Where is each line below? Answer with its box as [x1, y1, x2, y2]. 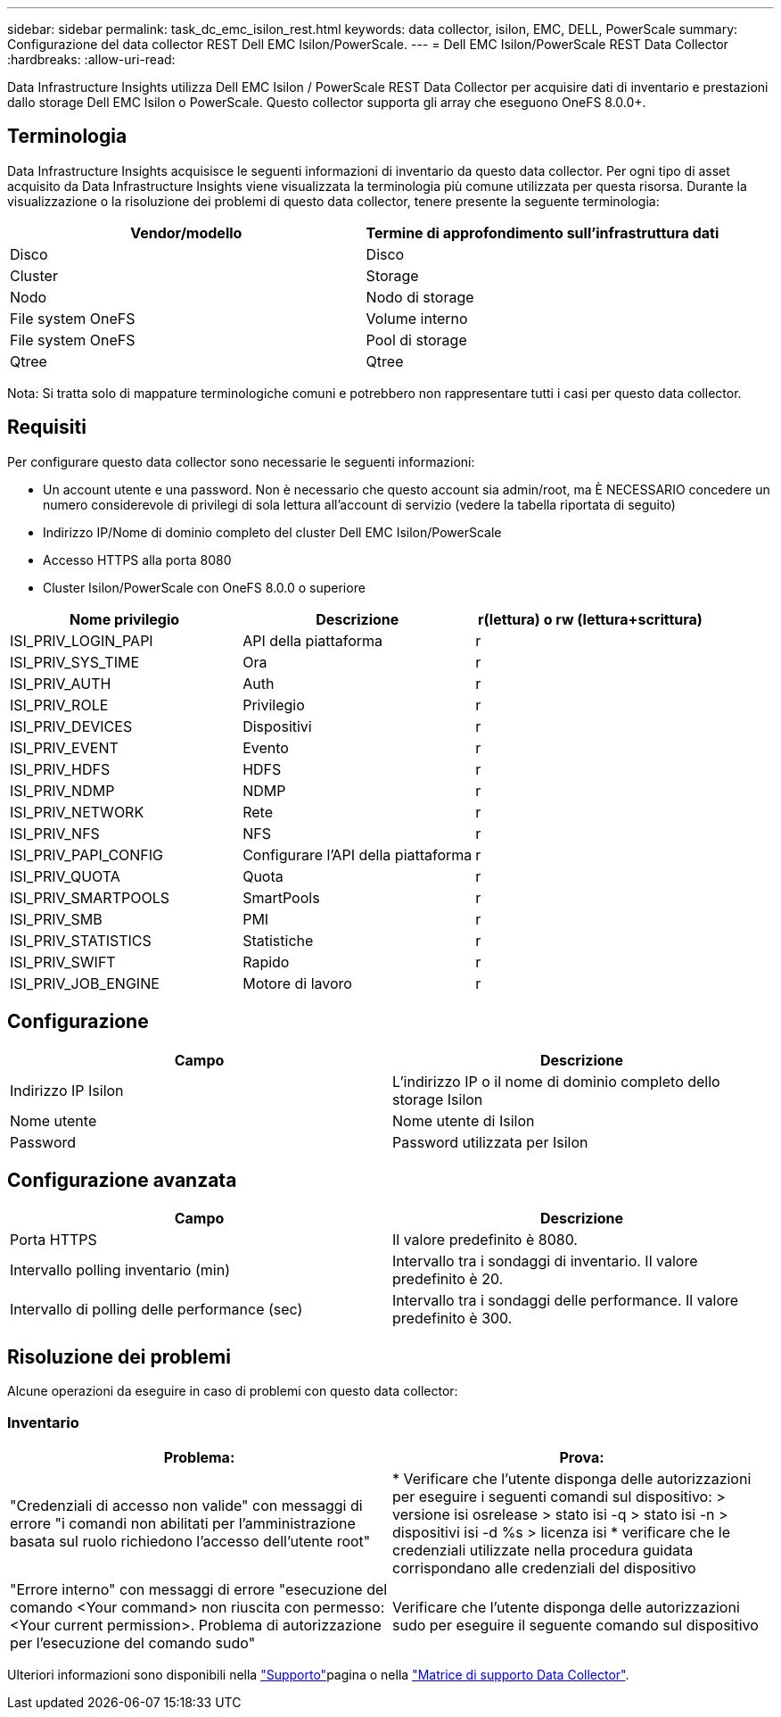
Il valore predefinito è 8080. [392, 1231, 578, 1249]
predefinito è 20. [392, 1270, 504, 1289]
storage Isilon [392, 1090, 483, 1108]
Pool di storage [366, 330, 467, 349]
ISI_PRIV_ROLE [10, 695, 109, 714]
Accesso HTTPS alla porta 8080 [43, 552, 232, 568]
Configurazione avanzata [7, 1168, 237, 1191]
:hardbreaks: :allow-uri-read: [7, 52, 176, 67]
